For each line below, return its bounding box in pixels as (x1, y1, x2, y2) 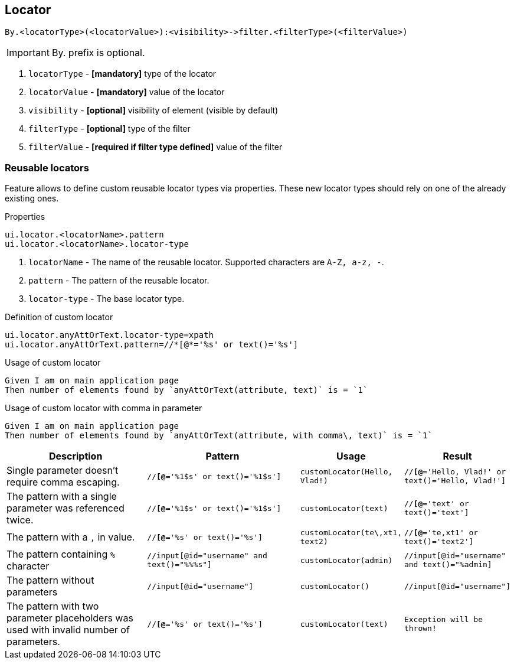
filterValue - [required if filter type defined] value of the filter (28, 142, 283, 152)
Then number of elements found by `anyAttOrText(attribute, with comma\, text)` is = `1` (5, 431, 433, 441)
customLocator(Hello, (300, 467, 393, 477)
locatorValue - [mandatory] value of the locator (28, 87, 225, 97)
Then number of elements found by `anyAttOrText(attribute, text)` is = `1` (5, 385, 368, 395)
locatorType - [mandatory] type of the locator (28, 69, 217, 79)
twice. (6, 514, 34, 526)
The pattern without (6, 574, 94, 587)
